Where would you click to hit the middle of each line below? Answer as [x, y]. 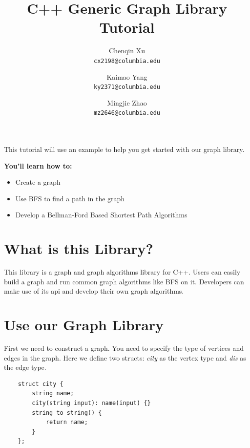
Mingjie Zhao [127, 102]
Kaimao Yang [127, 76]
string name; [53, 394]
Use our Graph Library [84, 325]
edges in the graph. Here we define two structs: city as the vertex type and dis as [125, 357]
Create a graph [38, 182]
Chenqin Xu [127, 51]
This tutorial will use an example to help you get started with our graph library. [124, 149]
